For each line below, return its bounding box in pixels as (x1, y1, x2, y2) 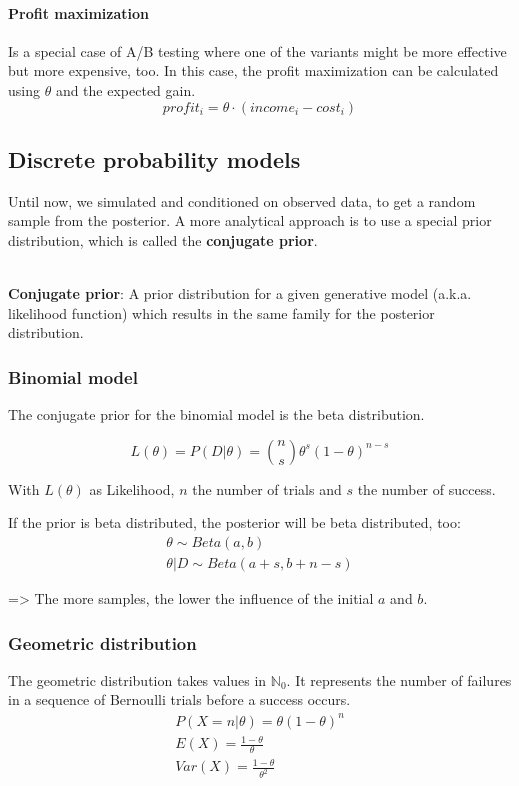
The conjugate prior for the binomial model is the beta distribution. (8, 404, 425, 425)
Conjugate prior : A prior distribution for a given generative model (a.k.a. (8, 283, 472, 304)
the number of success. (357, 478, 496, 499)
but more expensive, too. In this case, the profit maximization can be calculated (8, 60, 499, 81)
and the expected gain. (55, 79, 196, 100)
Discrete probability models (8, 143, 301, 174)
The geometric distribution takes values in (8, 669, 267, 690)
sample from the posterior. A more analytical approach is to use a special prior (8, 210, 492, 231)
